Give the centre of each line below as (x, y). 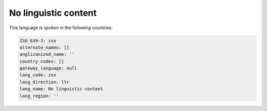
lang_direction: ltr (44, 82)
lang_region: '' (39, 96)
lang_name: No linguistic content (61, 89)
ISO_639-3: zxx (38, 40)
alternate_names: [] (44, 47)
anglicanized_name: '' (47, 55)
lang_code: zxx (38, 75)
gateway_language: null (48, 68)
